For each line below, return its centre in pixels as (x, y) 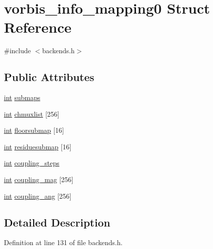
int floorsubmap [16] (34, 130)
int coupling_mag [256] (39, 179)
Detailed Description (57, 222)
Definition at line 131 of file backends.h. (63, 242)
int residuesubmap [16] (38, 146)
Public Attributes (49, 77)
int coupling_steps (32, 163)
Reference (38, 27)
